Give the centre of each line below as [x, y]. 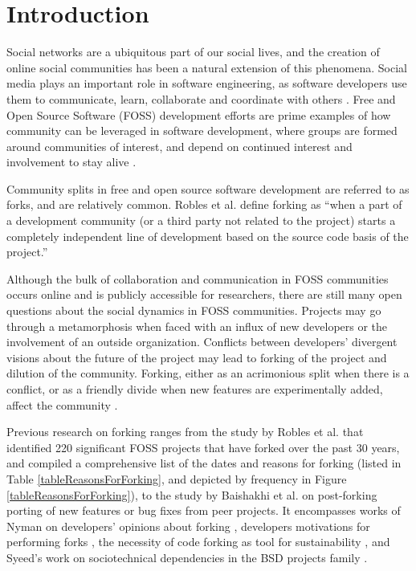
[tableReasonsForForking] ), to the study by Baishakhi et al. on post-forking [192, 494]
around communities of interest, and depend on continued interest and [179, 146]
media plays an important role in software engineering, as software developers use [207, 83]
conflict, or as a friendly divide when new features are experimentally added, [195, 389]
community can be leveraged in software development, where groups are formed [202, 131]
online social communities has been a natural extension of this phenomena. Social [207, 67]
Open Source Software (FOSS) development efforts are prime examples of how [199, 114]
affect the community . [62, 404]
